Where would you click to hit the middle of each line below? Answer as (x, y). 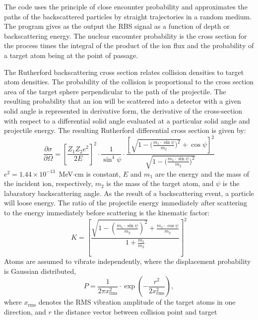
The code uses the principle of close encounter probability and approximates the (126, 6)
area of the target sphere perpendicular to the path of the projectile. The (115, 91)
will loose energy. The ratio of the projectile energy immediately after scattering (126, 203)
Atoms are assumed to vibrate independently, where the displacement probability (128, 261)
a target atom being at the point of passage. (71, 55)
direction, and (25, 311)
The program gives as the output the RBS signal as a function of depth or (117, 26)
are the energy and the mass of (202, 173)
